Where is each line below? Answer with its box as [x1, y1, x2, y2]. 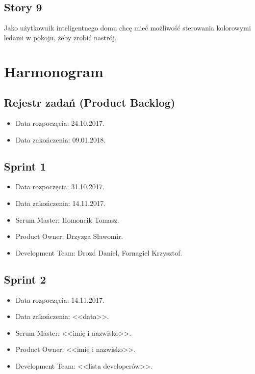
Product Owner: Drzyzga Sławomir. [15, 231, 123, 241]
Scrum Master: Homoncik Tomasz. [15, 214, 119, 225]
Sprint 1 [4, 158, 46, 173]
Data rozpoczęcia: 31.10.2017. [15, 181, 104, 192]
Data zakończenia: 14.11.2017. [15, 198, 106, 208]
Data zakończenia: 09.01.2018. [15, 134, 106, 144]
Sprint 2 [4, 271, 46, 287]
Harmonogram [4, 61, 103, 81]
